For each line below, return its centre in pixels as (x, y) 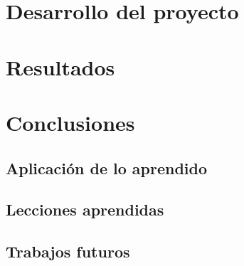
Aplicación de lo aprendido (107, 167)
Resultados (60, 66)
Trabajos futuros (68, 251)
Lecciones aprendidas (85, 209)
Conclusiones (70, 122)
